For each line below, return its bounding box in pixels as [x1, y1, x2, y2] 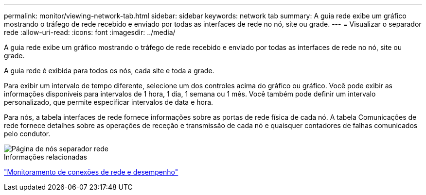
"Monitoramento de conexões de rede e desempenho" [4, 168, 178, 176]
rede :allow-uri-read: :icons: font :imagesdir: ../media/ [4, 28, 176, 36]
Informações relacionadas [4, 153, 87, 161]
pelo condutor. [4, 130, 51, 138]
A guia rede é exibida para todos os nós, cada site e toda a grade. [4, 66, 214, 75]
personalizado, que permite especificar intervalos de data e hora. [4, 98, 213, 106]
